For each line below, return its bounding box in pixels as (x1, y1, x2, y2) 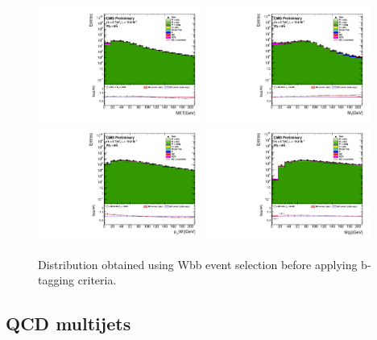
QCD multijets (6, 311, 131, 336)
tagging (38, 272, 75, 288)
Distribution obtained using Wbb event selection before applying (38, 255, 358, 272)
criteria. (77, 272, 117, 288)
